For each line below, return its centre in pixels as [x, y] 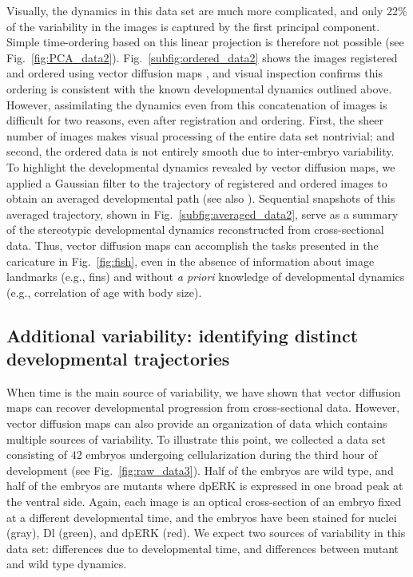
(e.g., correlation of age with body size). [104, 292]
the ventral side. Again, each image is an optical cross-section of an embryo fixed [204, 502]
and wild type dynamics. [67, 564]
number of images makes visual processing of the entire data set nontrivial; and [201, 135]
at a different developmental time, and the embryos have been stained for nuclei [202, 517]
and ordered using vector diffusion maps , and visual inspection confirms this [195, 73]
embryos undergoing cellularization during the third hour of [232, 454]
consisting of [37, 454]
